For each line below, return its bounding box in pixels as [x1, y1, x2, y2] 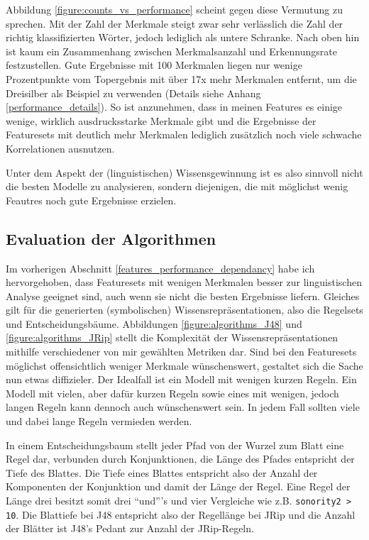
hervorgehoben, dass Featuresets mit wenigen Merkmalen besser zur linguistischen [6, 275, 362, 290]
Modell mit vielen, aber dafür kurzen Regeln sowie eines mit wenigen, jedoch [6, 385, 339, 400]
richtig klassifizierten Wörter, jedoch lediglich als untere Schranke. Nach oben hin [6, 30, 360, 45]
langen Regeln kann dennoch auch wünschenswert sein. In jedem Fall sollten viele [6, 400, 360, 414]
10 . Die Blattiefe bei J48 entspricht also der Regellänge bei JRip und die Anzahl [6, 507, 356, 522]
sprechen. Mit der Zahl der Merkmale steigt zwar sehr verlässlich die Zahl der [6, 16, 343, 31]
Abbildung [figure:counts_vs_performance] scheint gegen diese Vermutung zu [6, 2, 343, 16]
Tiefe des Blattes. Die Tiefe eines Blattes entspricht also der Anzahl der [6, 465, 318, 480]
